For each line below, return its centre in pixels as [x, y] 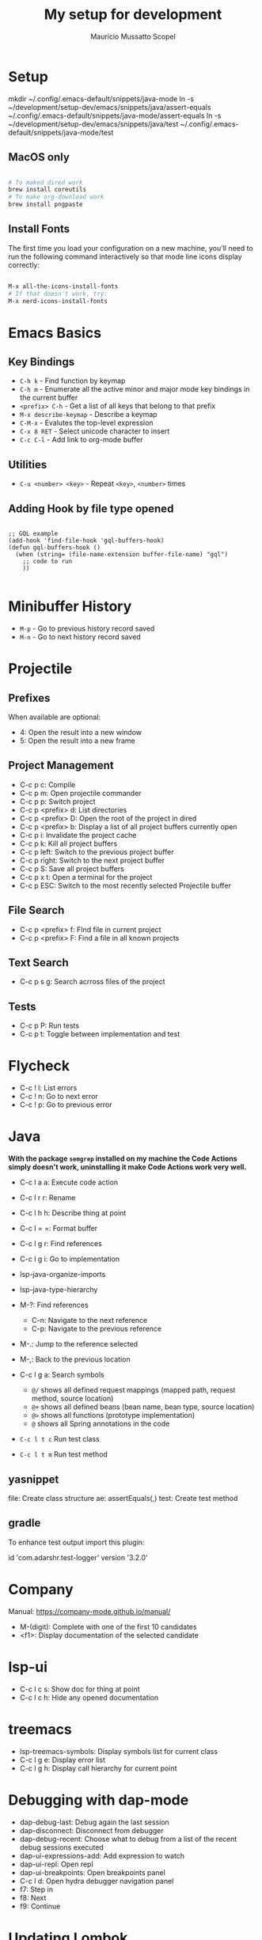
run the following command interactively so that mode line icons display [125, 256]
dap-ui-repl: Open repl [56, 1864]
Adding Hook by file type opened [91, 508]
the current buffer [49, 398]
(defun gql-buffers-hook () [55, 548]
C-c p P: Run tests [49, 1025]
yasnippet [34, 1479]
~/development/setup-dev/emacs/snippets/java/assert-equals [110, 107]
